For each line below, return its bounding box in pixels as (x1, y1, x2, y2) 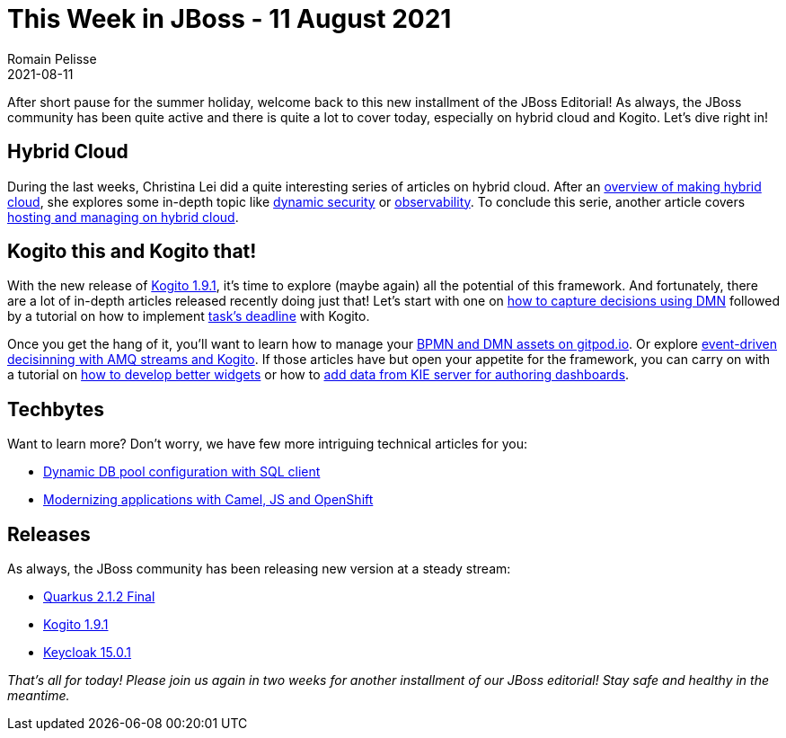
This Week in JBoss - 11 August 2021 (7, 4, 452, 34)
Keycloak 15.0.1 (43, 645, 132, 661)
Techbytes (7, 397, 104, 421)
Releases (7, 522, 91, 546)
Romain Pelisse (7, 50, 97, 67)
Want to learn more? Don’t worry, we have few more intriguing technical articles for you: (7, 436, 528, 452)
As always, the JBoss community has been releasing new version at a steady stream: (7, 561, 511, 577)
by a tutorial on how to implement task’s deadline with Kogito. (7, 308, 370, 325)
